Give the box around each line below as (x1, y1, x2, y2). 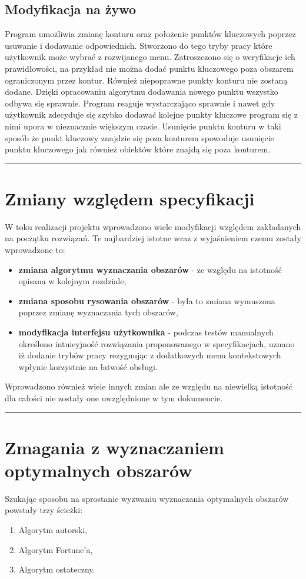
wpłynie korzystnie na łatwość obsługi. (18, 360, 158, 372)
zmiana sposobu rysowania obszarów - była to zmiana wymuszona (18, 294, 275, 307)
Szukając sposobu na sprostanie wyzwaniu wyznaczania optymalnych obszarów (5, 492, 289, 504)
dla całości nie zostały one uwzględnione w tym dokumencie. (5, 391, 223, 404)
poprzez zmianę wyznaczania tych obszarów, (18, 306, 178, 318)
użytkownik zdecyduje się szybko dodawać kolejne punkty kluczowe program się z (5, 108, 298, 121)
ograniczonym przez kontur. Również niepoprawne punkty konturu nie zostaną (5, 74, 288, 86)
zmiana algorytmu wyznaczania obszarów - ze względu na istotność (18, 263, 282, 275)
